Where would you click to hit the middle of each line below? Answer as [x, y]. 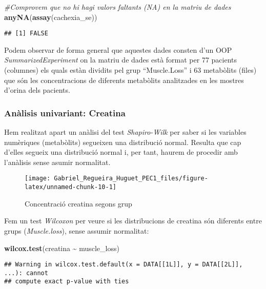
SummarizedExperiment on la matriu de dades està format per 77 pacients [121, 60]
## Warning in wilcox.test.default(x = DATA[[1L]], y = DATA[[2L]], [124, 265]
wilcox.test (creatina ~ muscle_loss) [62, 248]
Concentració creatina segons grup [78, 203]
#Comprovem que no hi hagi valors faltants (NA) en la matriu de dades [118, 7]
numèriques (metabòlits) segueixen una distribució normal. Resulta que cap [123, 142]
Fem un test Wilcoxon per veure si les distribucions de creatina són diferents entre [133, 221]
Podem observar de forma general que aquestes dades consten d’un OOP [118, 49]
